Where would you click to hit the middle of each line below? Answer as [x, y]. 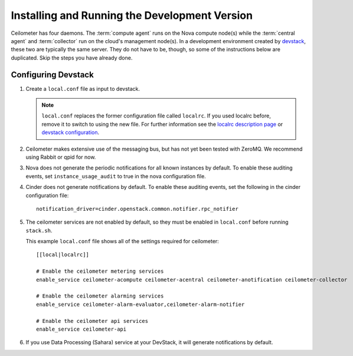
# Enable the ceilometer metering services [100, 271]
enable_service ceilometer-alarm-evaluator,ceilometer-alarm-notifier [140, 304]
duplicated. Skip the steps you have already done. [72, 58]
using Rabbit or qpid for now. [61, 157]
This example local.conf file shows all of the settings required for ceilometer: [122, 241]
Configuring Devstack [52, 75]
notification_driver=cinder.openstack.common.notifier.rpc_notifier [137, 209]
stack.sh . [39, 230]
